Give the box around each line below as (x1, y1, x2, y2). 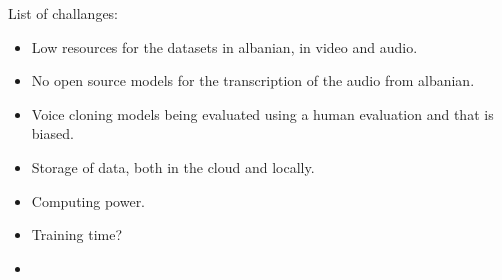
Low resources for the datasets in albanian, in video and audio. (31, 36, 418, 57)
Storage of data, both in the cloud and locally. (31, 156, 315, 177)
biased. (31, 123, 74, 144)
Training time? (31, 224, 123, 245)
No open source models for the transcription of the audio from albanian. (31, 70, 475, 91)
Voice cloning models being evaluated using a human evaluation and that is (31, 103, 494, 124)
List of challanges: (8, 3, 119, 23)
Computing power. (31, 190, 146, 211)
